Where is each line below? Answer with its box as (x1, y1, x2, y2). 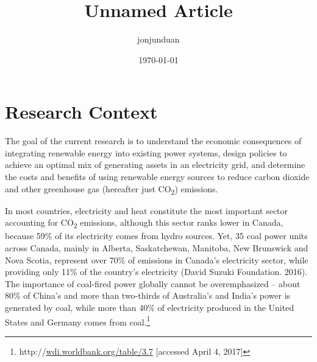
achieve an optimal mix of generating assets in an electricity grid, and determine (5, 158, 305, 171)
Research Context (5, 99, 158, 124)
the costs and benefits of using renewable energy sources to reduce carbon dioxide (5, 170, 310, 183)
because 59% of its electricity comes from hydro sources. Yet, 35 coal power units (5, 229, 308, 242)
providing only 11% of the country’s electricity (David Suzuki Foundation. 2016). (5, 265, 308, 278)
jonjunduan (137, 33, 180, 46)
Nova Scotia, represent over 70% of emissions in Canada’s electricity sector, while (5, 253, 308, 266)
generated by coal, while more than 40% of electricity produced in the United (5, 301, 294, 314)
